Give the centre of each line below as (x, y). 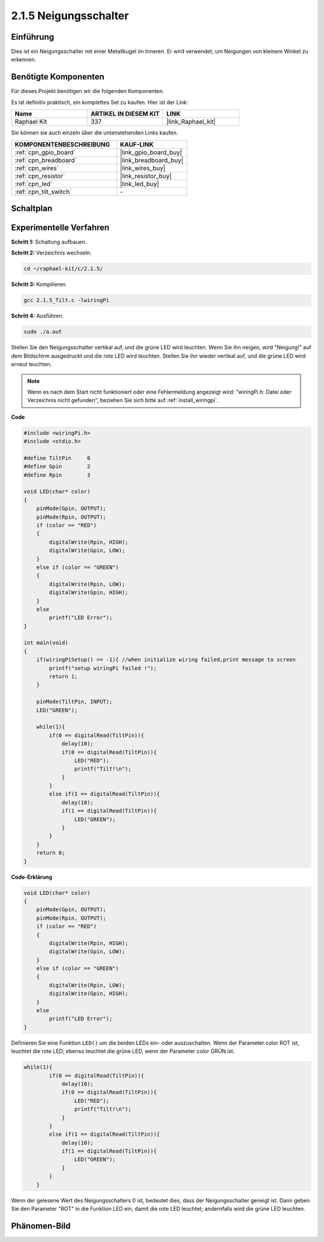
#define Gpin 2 (57, 466)
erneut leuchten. (31, 364)
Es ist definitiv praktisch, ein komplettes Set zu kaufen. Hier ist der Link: (100, 102)
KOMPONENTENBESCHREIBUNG (62, 144)
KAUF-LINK (137, 144)
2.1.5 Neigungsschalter (70, 16)
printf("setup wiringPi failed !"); (103, 668)
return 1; (63, 677)
